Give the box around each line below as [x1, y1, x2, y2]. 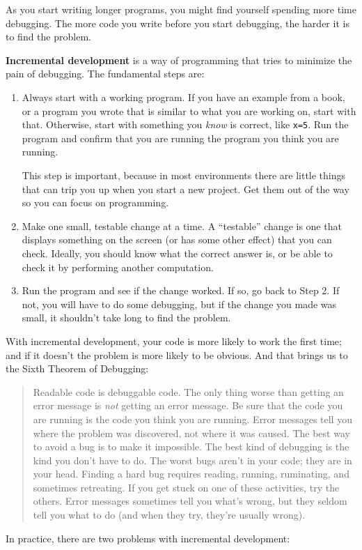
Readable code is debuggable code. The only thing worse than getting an [33, 384, 344, 399]
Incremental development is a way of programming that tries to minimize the [6, 52, 352, 67]
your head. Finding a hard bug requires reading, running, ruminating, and [33, 466, 349, 481]
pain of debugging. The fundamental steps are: [6, 66, 205, 81]
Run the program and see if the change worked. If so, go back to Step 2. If [22, 283, 340, 298]
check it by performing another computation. [22, 259, 214, 274]
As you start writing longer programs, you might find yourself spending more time [6, 2, 356, 16]
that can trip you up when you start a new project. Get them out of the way [22, 181, 349, 196]
